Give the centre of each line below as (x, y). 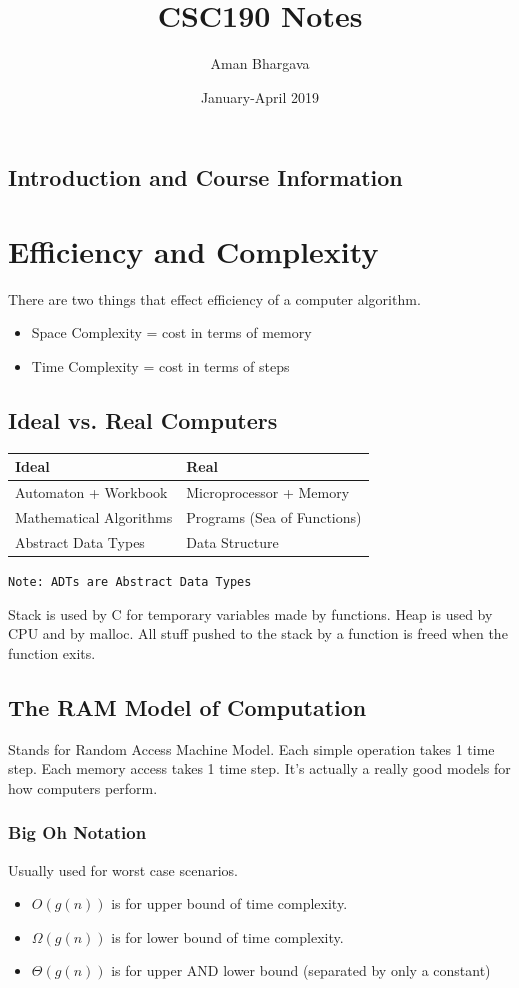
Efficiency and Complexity (193, 250)
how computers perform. (83, 787)
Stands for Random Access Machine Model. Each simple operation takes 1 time (251, 748)
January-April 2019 (260, 96)
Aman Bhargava (260, 63)
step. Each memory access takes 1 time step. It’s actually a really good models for (259, 768)
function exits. (52, 652)
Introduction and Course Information (205, 177)
